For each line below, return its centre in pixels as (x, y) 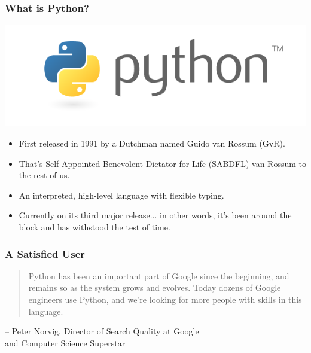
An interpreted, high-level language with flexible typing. (121, 195)
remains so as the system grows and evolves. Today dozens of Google (155, 287)
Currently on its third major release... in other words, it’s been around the (155, 215)
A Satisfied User (45, 253)
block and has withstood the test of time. (94, 227)
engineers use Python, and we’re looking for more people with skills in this (165, 299)
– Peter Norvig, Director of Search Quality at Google (102, 331)
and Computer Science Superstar (65, 343)
